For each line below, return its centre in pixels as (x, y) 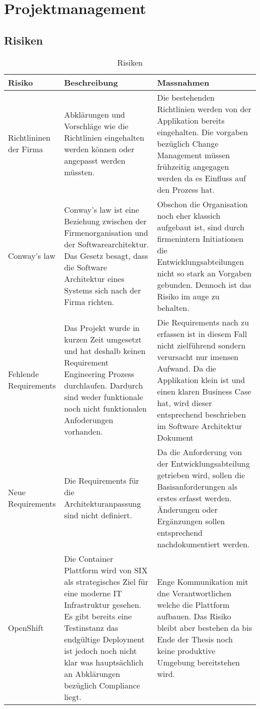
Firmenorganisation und (106, 233)
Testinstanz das (91, 627)
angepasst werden (95, 161)
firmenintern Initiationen (200, 238)
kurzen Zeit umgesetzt (103, 339)
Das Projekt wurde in (102, 328)
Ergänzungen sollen (191, 521)
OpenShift (26, 627)
